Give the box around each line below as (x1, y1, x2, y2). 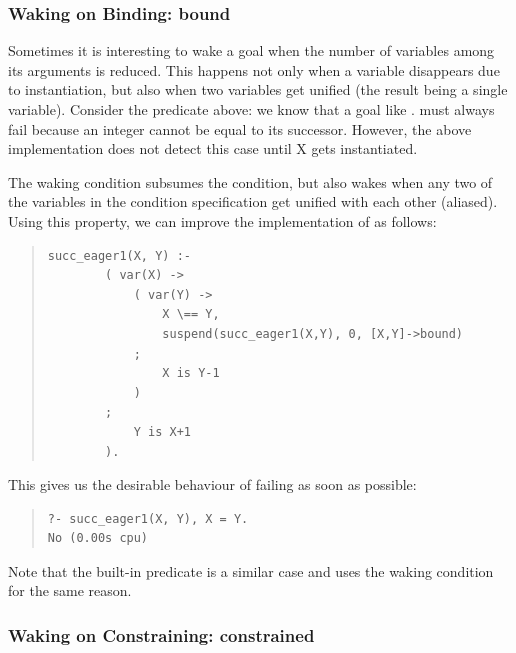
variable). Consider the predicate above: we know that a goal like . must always (8, 99, 495, 119)
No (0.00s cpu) (47, 531, 149, 546)
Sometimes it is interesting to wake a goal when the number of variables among (8, 40, 495, 61)
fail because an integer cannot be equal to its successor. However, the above (8, 118, 472, 139)
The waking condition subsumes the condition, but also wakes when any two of (8, 171, 493, 192)
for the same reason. (8, 580, 132, 601)
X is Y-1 (162, 366, 220, 381)
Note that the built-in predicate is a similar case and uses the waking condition (8, 560, 494, 581)
